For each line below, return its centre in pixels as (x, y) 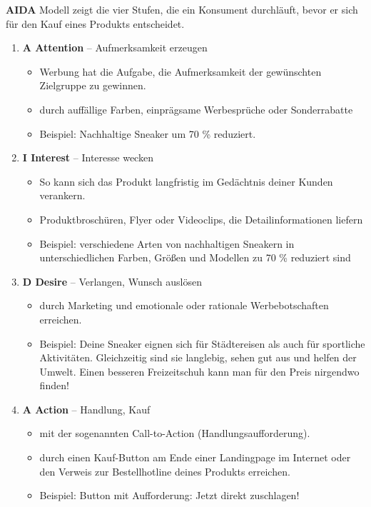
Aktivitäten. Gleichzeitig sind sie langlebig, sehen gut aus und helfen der (198, 357)
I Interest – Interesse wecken (88, 157)
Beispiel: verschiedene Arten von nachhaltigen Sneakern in (167, 243)
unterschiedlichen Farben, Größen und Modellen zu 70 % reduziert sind (195, 257)
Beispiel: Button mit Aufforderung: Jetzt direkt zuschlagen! (169, 495)
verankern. (62, 195)
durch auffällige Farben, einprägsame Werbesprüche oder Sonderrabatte (196, 109)
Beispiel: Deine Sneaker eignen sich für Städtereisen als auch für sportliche (202, 343)
